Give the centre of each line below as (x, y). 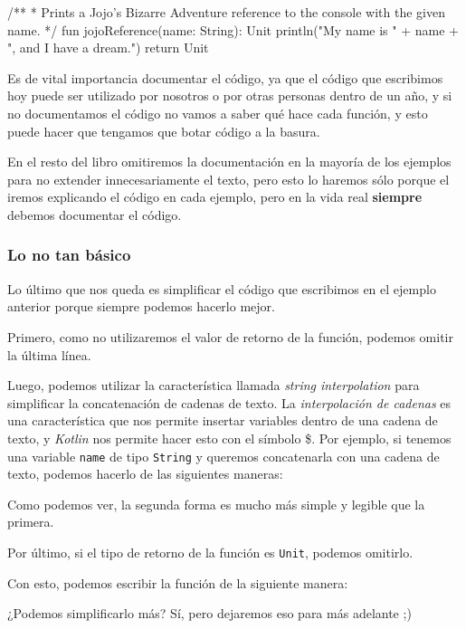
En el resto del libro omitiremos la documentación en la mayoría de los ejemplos (229, 162)
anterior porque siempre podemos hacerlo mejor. (141, 306)
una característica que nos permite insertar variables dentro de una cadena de (223, 420)
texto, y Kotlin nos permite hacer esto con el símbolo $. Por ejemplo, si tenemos (229, 438)
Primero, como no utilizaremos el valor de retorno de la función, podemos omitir (230, 336)
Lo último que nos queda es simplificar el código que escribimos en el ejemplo (222, 288)
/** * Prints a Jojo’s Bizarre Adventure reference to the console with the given (227, 12)
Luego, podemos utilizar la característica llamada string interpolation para (214, 385)
